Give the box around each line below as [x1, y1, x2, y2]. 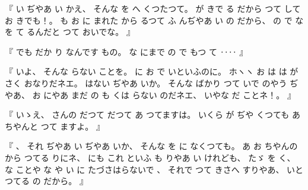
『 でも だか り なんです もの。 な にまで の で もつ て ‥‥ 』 [5, 45, 248, 57]
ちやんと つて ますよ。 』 [5, 120, 104, 132]
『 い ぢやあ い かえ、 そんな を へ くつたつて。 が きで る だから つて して [5, 2, 301, 14]
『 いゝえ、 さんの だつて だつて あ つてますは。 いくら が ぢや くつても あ [5, 108, 300, 121]
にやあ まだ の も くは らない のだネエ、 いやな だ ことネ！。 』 [43, 88, 296, 101]
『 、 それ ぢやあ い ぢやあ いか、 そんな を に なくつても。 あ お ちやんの [5, 140, 298, 152]
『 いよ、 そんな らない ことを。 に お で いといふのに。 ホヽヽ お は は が [5, 65, 299, 78]
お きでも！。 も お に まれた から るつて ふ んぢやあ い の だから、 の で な [5, 14, 304, 26]
